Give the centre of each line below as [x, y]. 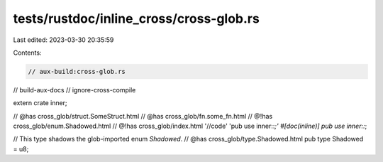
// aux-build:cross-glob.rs [77, 71]
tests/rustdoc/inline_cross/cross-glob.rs [137, 18]
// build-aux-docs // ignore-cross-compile [74, 90]
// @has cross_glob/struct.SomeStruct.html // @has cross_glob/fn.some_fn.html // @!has [143, 116]
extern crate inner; [40, 103]
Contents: [27, 53]
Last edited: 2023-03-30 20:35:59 [63, 40]
